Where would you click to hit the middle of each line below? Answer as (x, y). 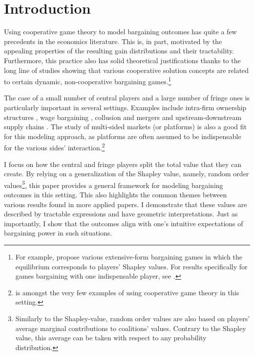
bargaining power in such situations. (58, 233)
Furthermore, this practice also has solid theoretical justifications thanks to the (122, 60)
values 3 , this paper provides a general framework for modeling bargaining (114, 184)
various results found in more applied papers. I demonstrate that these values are (126, 204)
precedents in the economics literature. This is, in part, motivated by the (113, 41)
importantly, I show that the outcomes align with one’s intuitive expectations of (124, 223)
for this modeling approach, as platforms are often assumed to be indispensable (123, 136)
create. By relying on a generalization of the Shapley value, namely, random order (127, 174)
